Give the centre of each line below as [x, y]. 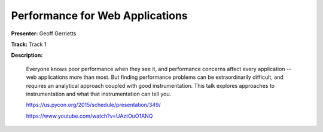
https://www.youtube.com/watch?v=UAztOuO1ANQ [89, 116]
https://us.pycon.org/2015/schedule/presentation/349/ [93, 105]
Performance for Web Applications [99, 16]
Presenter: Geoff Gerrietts [44, 33]
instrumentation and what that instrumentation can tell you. [99, 94]
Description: [27, 55]
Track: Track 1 [29, 44]
